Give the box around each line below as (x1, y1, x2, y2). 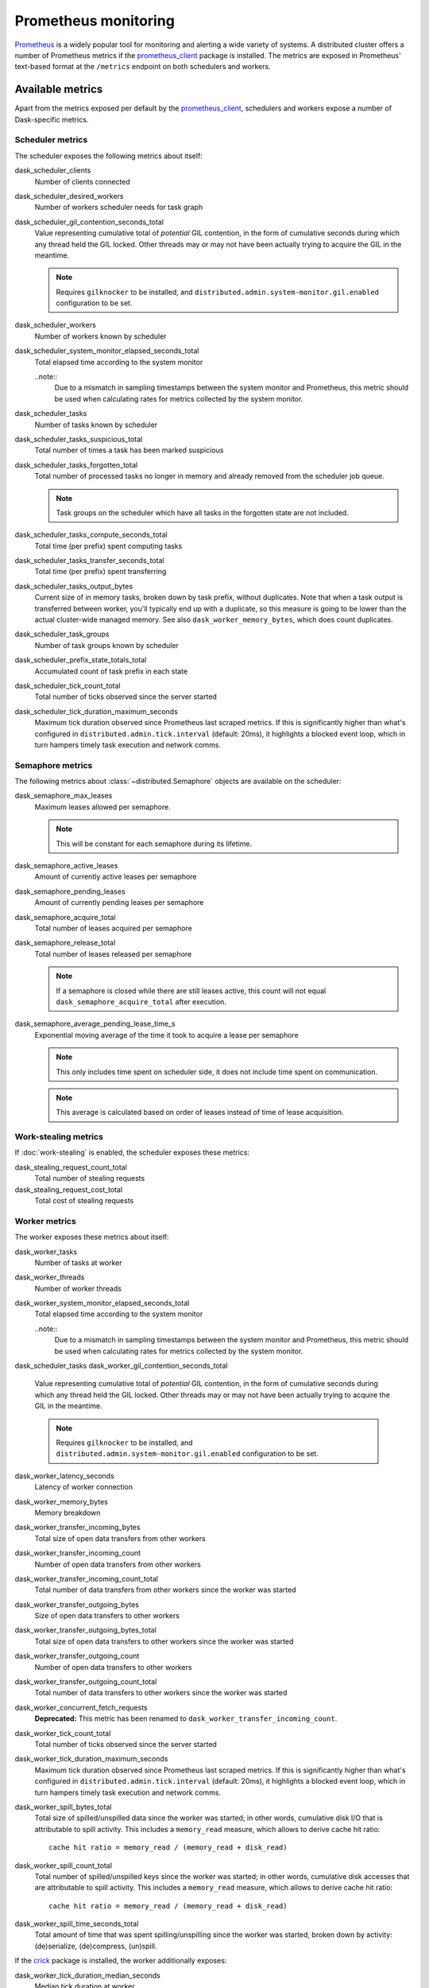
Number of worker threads (34, 1283, 122, 1293)
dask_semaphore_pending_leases (14, 887, 126, 896)
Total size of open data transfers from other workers (34, 1533, 206, 1543)
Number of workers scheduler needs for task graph (34, 203, 203, 212)
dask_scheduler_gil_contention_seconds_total (14, 217, 164, 227)
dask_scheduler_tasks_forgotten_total (14, 460, 138, 469)
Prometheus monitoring (14, 12, 175, 29)
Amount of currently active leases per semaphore (34, 872, 197, 882)
